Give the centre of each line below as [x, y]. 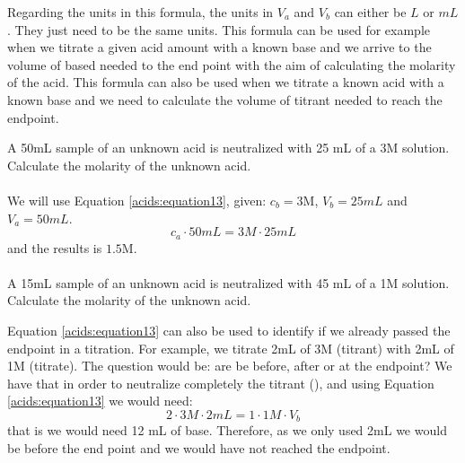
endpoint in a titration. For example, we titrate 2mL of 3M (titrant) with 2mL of [231, 348]
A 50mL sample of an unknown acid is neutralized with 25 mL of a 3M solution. [228, 148]
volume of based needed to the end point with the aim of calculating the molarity [232, 64]
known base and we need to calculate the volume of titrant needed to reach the [225, 99]
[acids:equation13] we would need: [100, 401]
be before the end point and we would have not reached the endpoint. [199, 447]
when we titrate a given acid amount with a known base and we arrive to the [219, 47]
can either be [370, 12]
